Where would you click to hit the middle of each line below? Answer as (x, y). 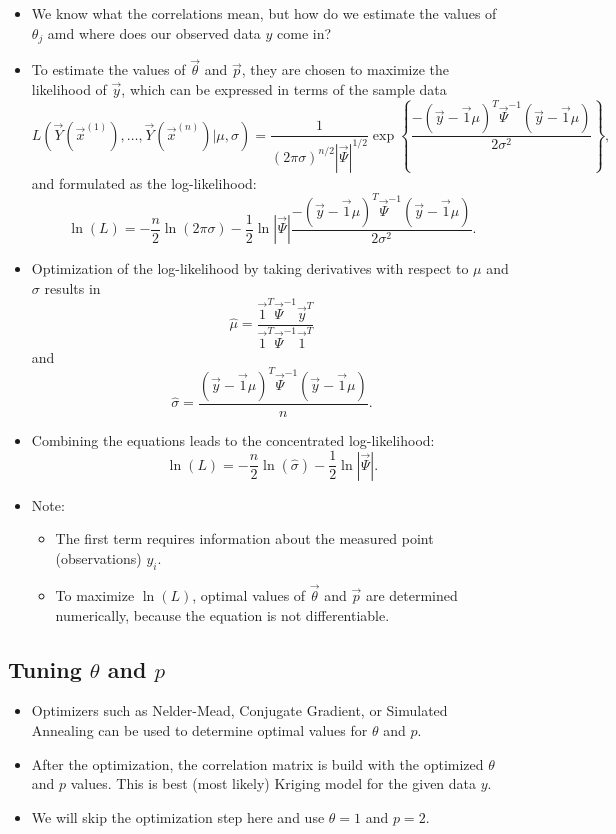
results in (72, 287)
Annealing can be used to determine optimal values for (199, 730)
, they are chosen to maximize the (345, 69)
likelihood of (69, 88)
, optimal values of (249, 595)
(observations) (98, 558)
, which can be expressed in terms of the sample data (284, 88)
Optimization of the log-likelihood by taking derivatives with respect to (250, 268)
